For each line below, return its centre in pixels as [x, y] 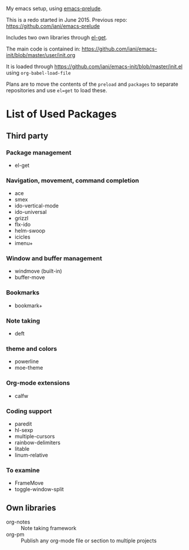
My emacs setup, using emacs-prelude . [54, 9]
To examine [23, 470]
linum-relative [31, 455]
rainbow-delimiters [37, 442]
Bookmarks [23, 293]
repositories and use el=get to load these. [57, 90]
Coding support [29, 411]
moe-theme [29, 368]
